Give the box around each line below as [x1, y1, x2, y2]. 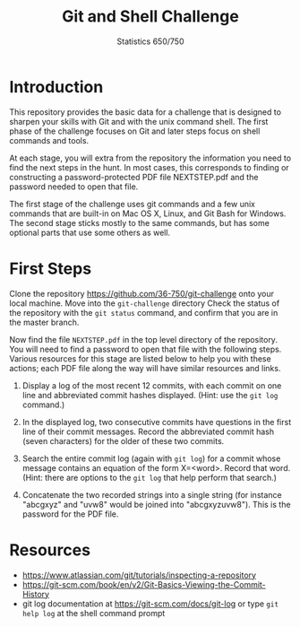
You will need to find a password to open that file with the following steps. [9, 344, 282, 354]
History [21, 588, 50, 599]
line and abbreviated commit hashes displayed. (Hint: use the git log [21, 389, 279, 400]
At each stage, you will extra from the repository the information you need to [9, 152, 292, 163]
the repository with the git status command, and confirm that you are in [9, 307, 279, 318]
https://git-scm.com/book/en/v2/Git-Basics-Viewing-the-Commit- [21, 579, 266, 589]
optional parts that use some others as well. [9, 227, 171, 238]
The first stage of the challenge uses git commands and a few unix [9, 198, 255, 209]
